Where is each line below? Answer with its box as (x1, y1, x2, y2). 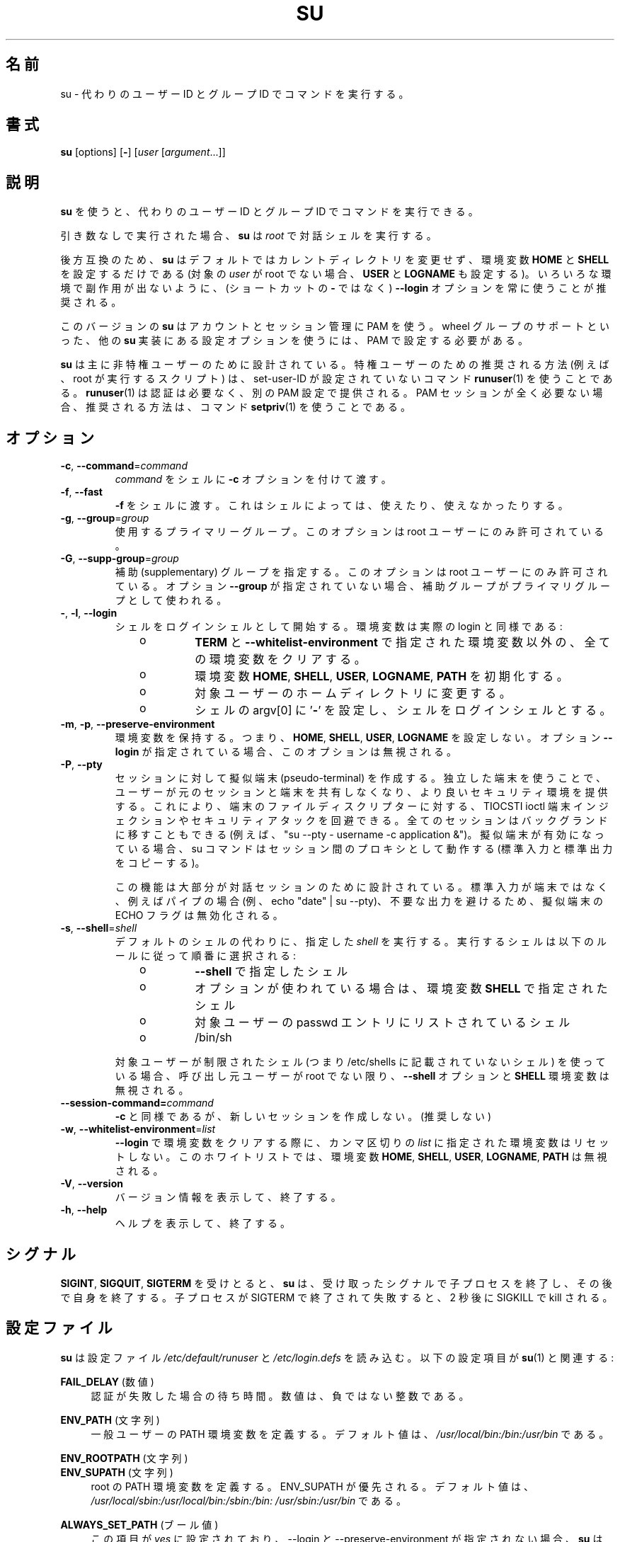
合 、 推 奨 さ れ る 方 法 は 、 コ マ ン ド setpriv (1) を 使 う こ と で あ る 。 (60, 401, 411, 413)
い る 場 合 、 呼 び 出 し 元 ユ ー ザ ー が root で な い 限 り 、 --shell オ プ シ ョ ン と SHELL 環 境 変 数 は (115, 1070, 609, 1083)
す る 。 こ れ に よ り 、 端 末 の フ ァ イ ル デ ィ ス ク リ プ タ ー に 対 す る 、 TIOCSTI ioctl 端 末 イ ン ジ (115, 800, 609, 813)
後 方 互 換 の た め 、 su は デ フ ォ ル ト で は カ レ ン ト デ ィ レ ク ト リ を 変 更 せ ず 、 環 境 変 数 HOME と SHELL (60, 253, 609, 266)
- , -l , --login (60, 607, 117, 619)
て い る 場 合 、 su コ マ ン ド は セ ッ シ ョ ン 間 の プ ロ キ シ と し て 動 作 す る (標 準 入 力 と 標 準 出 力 (115, 843, 613, 855)
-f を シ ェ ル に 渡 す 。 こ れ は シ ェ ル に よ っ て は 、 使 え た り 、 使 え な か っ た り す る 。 (115, 499, 568, 512)
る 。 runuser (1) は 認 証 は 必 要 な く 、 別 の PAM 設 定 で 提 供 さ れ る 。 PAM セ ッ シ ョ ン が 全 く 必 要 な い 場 (60, 387, 603, 399)
